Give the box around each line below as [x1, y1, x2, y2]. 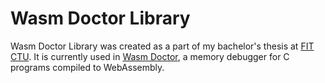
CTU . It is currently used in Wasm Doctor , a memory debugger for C [10, 50, 290, 62]
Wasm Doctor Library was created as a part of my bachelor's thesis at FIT [10, 40, 315, 52]
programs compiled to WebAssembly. [10, 61, 165, 73]
